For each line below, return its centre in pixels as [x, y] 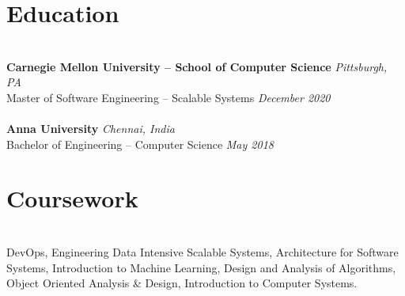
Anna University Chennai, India [91, 129]
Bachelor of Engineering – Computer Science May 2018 [140, 144]
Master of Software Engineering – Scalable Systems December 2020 [168, 97]
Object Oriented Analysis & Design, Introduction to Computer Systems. [182, 283]
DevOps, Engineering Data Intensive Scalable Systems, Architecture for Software [202, 252]
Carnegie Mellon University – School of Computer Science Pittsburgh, [197, 66]
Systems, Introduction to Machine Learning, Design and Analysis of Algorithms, [201, 267]
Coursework [72, 198]
